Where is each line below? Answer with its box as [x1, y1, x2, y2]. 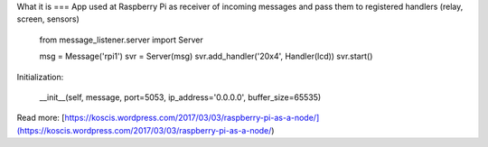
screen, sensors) [16, 14, 80, 24]
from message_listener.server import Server [39, 34, 203, 45]
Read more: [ [16, 113, 65, 124]
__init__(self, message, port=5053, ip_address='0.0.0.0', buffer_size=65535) [39, 91, 322, 103]
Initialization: [16, 71, 64, 82]
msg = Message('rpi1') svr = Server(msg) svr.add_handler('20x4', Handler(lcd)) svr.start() [39, 51, 373, 62]
